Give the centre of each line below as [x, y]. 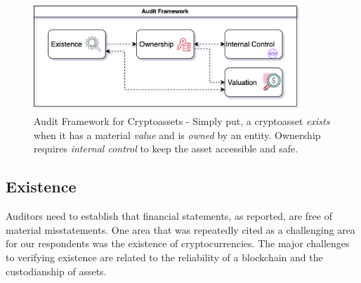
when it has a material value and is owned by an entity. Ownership [177, 134]
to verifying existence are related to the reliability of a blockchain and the [164, 257]
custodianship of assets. [56, 271]
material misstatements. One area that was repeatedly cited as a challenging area [180, 229]
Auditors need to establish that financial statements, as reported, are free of [169, 216]
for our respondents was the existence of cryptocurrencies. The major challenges [178, 243]
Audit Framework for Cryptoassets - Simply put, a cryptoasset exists [182, 121]
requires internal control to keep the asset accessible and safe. [166, 149]
